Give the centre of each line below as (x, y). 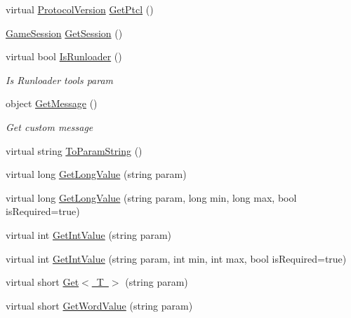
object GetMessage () (52, 103)
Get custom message (49, 126)
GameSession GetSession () (64, 33)
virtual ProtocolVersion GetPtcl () (80, 9)
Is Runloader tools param (60, 79)
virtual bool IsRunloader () (64, 56)
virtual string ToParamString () (74, 150)
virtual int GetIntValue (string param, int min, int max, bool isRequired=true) (176, 258)
